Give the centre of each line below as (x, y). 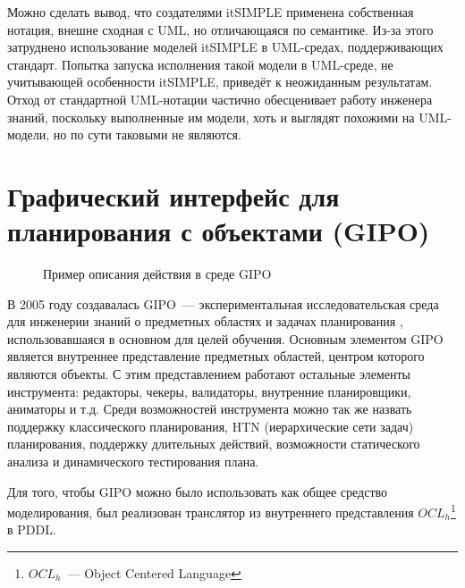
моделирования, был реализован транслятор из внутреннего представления (211, 512)
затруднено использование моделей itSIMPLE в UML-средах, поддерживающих (225, 47)
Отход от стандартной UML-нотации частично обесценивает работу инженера (220, 99)
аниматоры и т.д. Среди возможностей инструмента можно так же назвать (210, 409)
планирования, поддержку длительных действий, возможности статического (214, 444)
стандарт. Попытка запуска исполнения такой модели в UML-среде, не (200, 64)
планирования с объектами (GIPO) (219, 231)
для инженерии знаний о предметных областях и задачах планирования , (205, 321)
